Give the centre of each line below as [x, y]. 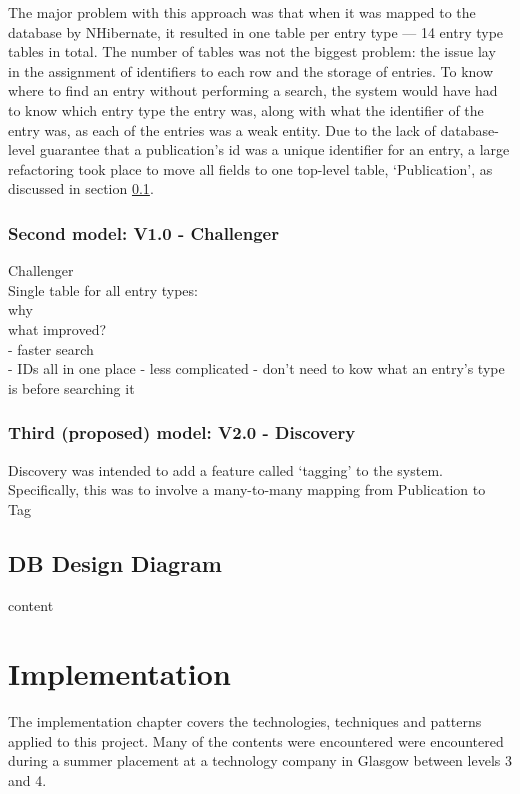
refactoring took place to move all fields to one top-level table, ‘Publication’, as [250, 168]
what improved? [57, 328]
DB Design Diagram [115, 562]
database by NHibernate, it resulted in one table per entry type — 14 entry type [256, 31]
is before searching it [71, 387]
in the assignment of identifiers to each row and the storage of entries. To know [251, 70]
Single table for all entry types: [103, 289]
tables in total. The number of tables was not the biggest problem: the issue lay [252, 51]
